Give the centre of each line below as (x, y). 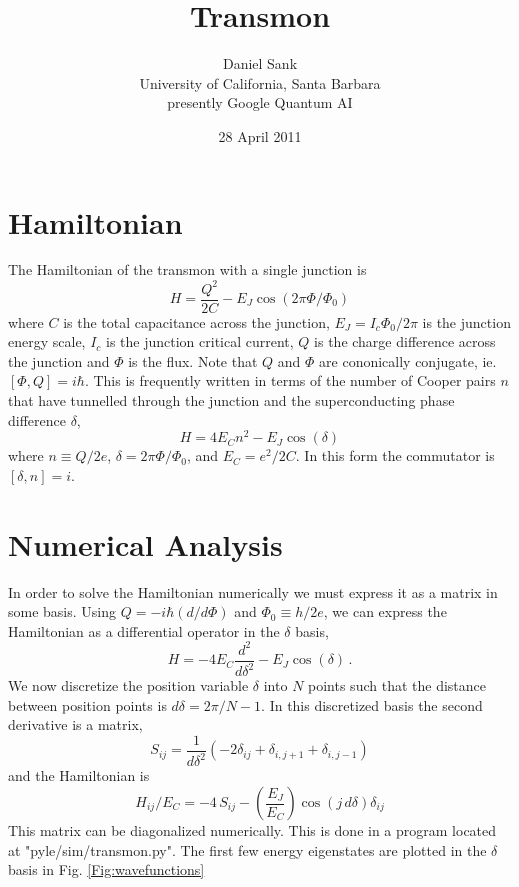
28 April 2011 (260, 135)
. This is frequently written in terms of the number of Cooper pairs (290, 380)
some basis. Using (62, 611)
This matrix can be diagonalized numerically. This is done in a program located (252, 830)
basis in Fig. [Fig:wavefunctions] (106, 869)
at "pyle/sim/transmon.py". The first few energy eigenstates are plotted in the (247, 849)
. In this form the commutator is (395, 455)
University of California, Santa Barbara (260, 82)
